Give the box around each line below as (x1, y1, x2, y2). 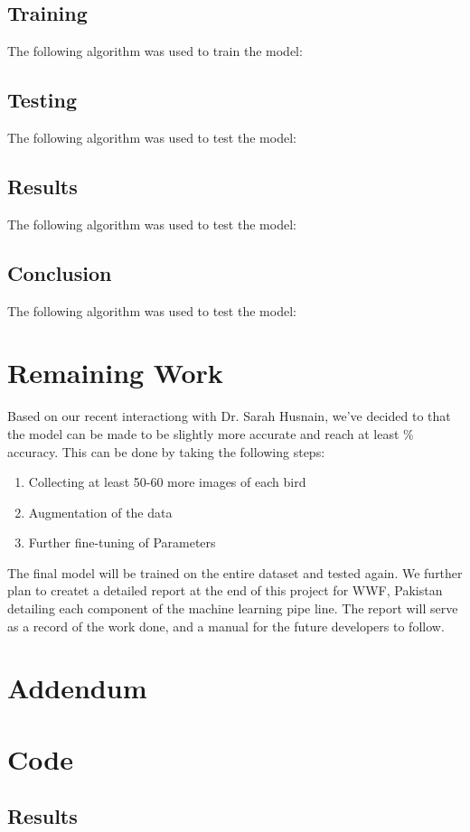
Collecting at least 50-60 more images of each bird (28, 472, 306, 491)
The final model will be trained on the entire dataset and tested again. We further (7, 563, 463, 582)
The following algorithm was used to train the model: (7, 42, 303, 61)
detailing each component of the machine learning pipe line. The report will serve (7, 599, 458, 618)
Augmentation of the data (28, 502, 173, 521)
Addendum (7, 669, 147, 706)
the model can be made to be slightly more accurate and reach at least (7, 424, 399, 443)
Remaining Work (7, 354, 223, 391)
